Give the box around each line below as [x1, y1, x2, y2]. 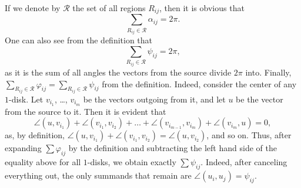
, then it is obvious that [159, 2, 245, 13]
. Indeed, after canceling [200, 156, 287, 168]
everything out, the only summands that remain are [5, 169, 192, 182]
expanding [5, 142, 42, 154]
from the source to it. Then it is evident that [5, 105, 166, 117]
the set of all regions [72, 2, 146, 13]
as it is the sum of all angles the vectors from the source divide [5, 66, 232, 78]
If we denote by [5, 2, 61, 13]
